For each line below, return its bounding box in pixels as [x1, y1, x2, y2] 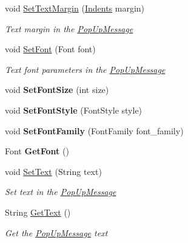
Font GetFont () [5, 145, 69, 157]
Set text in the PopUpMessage [5, 185, 116, 198]
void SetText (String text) [5, 165, 102, 177]
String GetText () [5, 205, 71, 218]
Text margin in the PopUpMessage [5, 22, 133, 35]
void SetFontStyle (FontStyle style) [5, 103, 143, 116]
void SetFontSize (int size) [5, 83, 109, 96]
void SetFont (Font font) [5, 43, 96, 55]
